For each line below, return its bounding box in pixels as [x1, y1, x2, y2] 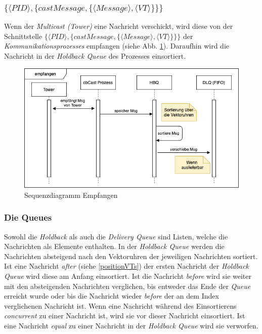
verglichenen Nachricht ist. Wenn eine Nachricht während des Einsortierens [4, 300, 237, 311]
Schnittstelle [4, 30, 42, 41]
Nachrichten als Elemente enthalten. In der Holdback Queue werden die [4, 241, 225, 252]
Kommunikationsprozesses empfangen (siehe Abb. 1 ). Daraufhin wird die [4, 40, 229, 51]
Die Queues [4, 211, 52, 224]
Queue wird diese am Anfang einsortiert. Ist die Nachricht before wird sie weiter [4, 271, 251, 281]
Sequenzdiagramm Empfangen [24, 189, 118, 200]
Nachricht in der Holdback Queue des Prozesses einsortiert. [4, 51, 186, 61]
